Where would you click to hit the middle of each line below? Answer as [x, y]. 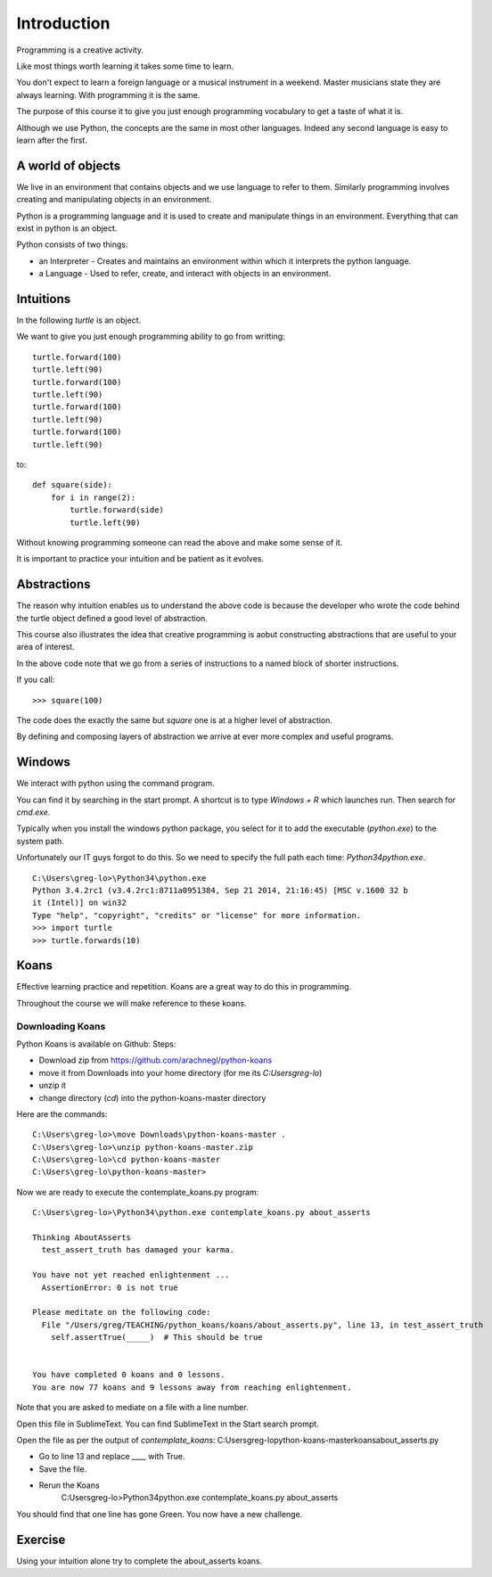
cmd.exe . [33, 812]
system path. [40, 841]
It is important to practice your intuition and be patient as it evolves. [140, 559]
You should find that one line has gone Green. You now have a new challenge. [160, 1514]
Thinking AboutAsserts [82, 1238]
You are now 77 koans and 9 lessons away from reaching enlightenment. [192, 1387]
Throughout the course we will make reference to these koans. [131, 1003]
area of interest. [45, 647]
